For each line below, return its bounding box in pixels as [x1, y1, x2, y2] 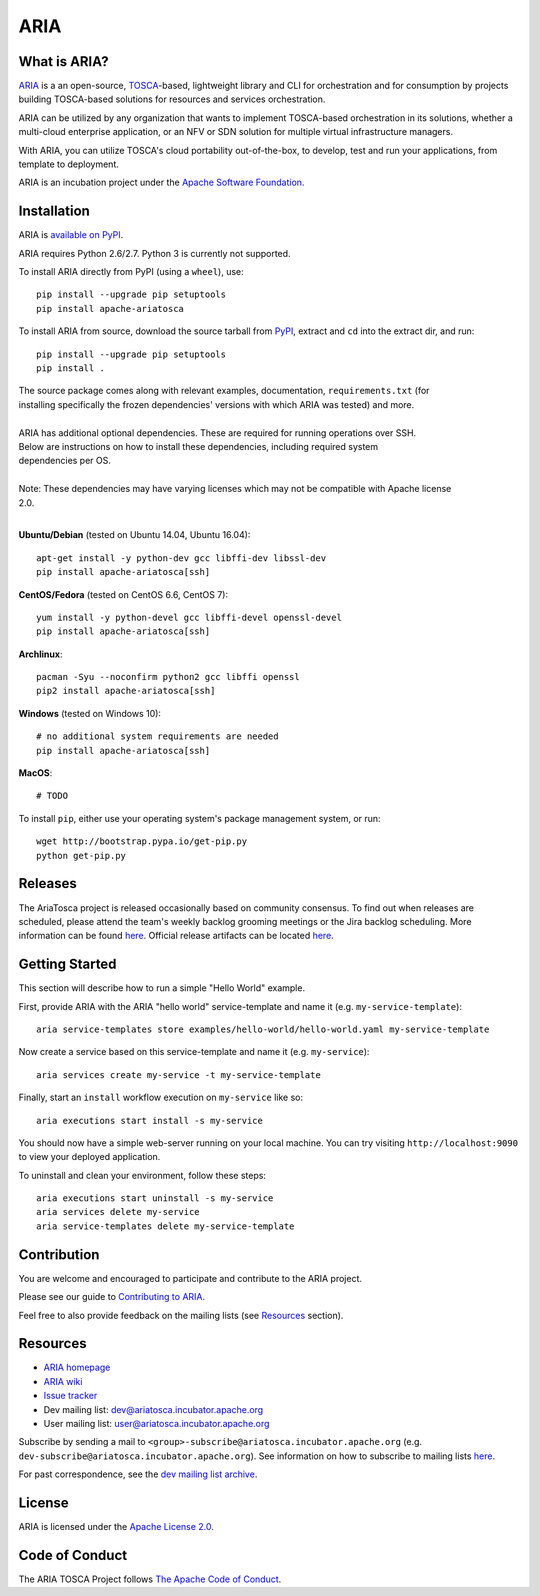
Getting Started [18, 956, 117, 973]
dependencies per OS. [18, 455, 112, 467]
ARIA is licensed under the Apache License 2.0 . [18, 1521, 215, 1533]
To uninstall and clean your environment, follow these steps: [18, 1169, 267, 1181]
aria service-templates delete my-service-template [36, 1220, 295, 1232]
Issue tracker [43, 1390, 98, 1402]
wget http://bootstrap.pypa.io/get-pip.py [36, 836, 248, 847]
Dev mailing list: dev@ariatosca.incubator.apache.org [43, 1403, 264, 1415]
